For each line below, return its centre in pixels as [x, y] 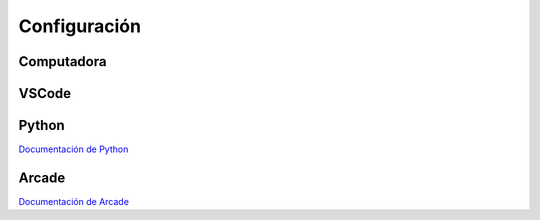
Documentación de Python [73, 149]
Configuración [80, 26]
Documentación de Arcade [74, 201]
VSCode [45, 93]
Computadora [62, 61]
